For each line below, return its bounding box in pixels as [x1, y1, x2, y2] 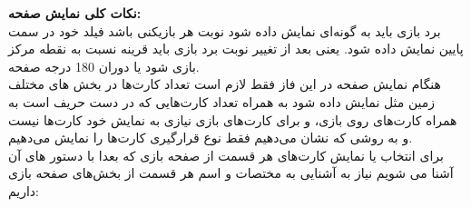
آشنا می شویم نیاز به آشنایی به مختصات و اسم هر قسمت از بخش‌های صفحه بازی [8, 163, 454, 182]
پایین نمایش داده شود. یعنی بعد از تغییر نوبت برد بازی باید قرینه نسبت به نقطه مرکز [8, 39, 464, 58]
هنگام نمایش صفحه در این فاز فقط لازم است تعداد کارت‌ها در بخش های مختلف [8, 74, 441, 94]
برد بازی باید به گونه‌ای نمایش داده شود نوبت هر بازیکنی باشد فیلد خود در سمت [8, 21, 441, 40]
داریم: [8, 181, 40, 200]
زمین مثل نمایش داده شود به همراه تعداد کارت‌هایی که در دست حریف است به [8, 92, 436, 111]
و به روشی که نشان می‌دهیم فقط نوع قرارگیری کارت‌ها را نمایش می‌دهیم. [8, 128, 413, 147]
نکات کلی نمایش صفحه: [8, 4, 142, 22]
